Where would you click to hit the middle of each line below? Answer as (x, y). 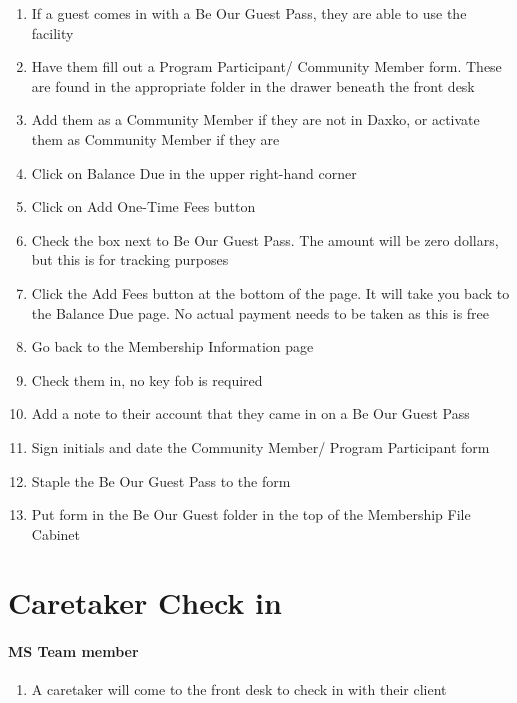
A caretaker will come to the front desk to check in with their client (239, 689)
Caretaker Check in (145, 602)
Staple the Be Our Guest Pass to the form (161, 480)
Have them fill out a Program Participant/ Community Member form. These (266, 66)
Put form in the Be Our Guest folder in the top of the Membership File (251, 514)
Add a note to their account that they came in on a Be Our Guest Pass (250, 413)
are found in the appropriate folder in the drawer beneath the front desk (253, 85)
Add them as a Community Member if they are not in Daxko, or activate (255, 119)
